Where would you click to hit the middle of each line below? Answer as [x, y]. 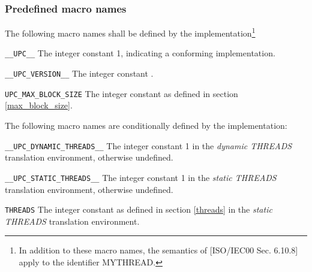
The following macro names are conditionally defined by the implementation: [146, 126]
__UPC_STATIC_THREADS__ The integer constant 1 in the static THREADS [141, 177]
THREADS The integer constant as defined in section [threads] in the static [139, 209]
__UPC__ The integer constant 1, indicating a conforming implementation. [140, 53]
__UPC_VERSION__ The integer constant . [79, 73]
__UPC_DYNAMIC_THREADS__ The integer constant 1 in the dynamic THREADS [148, 145]
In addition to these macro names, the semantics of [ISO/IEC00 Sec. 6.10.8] [158, 250]
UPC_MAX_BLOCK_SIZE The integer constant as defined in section [121, 93]
